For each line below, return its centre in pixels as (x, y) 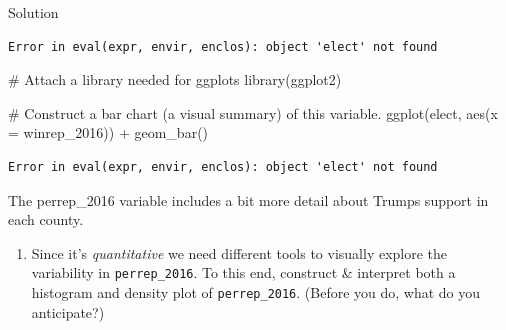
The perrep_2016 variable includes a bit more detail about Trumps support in (248, 199)
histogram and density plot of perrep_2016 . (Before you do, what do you (256, 292)
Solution (33, 12)
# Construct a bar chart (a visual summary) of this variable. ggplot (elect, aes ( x (253, 112)
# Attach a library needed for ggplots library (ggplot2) (175, 79)
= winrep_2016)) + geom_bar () (108, 132)
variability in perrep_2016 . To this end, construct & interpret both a (243, 272)
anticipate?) (68, 311)
